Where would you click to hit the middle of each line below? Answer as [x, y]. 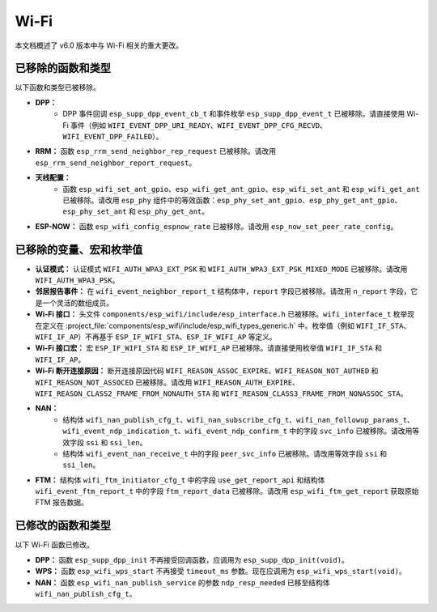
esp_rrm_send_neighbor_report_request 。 [116, 163]
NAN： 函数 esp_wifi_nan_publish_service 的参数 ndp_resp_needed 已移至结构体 [182, 582]
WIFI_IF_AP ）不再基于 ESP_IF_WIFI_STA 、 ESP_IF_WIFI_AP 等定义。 [156, 337]
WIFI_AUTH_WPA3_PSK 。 [77, 280]
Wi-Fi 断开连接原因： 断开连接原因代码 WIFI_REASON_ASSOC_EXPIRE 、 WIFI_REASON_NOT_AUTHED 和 [207, 371]
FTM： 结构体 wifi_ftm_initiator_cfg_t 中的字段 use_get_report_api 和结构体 [180, 480]
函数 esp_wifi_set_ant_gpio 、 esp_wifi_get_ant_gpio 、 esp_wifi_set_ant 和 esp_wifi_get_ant [241, 189]
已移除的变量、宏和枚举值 [79, 250]
